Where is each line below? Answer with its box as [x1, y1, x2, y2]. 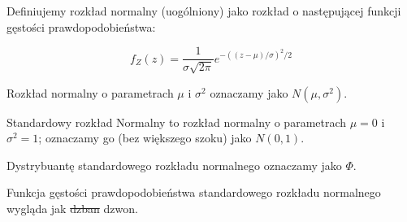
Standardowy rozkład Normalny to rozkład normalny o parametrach [6, 113, 347, 130]
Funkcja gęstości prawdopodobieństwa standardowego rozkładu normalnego [6, 184, 381, 201]
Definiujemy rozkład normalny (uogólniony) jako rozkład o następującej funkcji [6, 2, 401, 19]
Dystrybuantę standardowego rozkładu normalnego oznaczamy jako [6, 156, 342, 173]
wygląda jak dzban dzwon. [6, 200, 138, 217]
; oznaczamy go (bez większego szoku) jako [38, 129, 252, 146]
